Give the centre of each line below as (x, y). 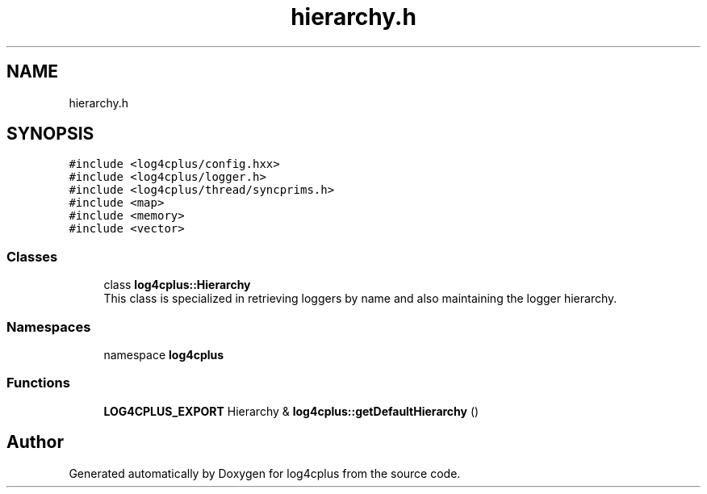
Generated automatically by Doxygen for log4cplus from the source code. (265, 473)
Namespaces (49, 327)
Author (35, 442)
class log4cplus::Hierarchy (177, 285)
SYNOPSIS (50, 134)
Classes (32, 256)
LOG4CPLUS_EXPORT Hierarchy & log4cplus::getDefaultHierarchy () (291, 411)
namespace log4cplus (164, 354)
